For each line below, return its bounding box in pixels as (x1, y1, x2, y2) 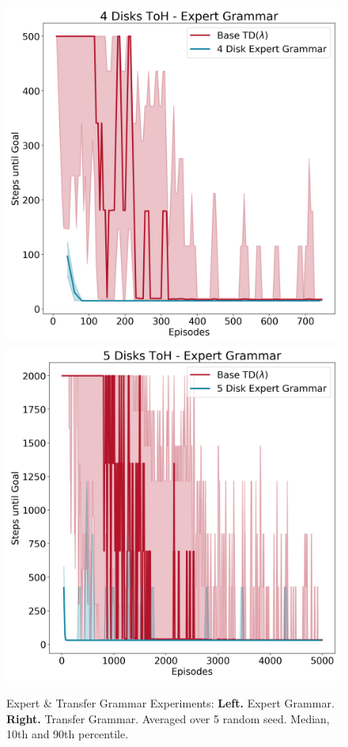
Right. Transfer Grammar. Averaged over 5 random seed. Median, (6, 710, 330, 726)
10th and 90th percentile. (6, 726, 129, 742)
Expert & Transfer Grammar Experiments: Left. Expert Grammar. (6, 695, 335, 711)
